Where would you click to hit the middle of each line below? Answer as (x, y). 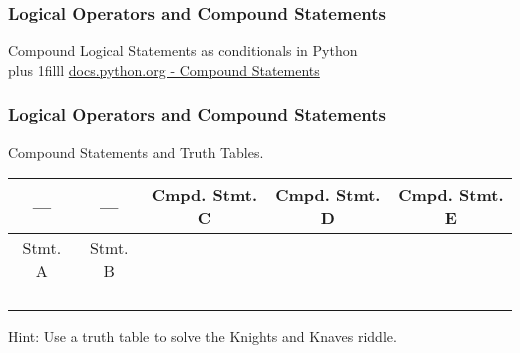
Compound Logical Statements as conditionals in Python (183, 50)
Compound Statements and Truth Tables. (136, 151)
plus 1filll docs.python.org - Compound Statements (164, 69)
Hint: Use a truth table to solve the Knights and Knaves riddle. (202, 336)
